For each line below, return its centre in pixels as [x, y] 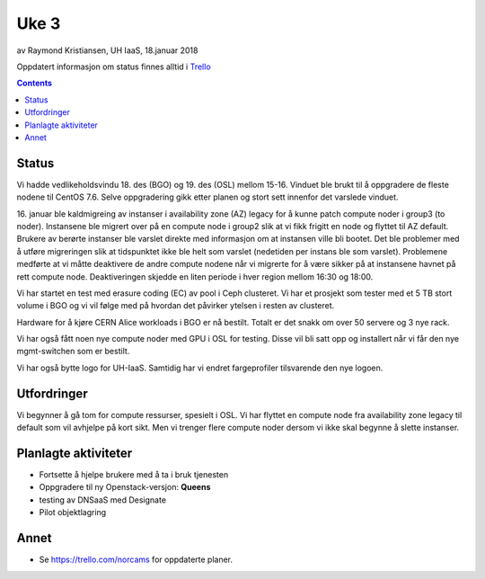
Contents [35, 83]
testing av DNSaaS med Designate [102, 500]
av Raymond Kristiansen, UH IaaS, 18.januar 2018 [107, 50]
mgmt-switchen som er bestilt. [73, 352]
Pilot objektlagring [73, 512]
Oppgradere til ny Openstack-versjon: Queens [125, 487]
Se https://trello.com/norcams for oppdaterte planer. [136, 560]
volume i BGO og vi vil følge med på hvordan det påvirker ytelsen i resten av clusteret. [176, 306]
